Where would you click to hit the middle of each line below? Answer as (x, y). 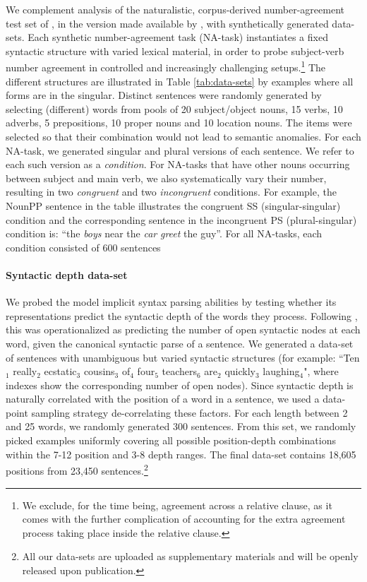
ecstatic (60, 371)
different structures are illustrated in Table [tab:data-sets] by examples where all (180, 81)
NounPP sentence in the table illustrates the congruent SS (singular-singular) (173, 205)
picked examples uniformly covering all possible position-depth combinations (171, 440)
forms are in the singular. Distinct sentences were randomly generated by (164, 95)
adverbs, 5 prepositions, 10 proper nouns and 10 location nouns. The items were (179, 123)
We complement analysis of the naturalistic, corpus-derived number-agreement (175, 9)
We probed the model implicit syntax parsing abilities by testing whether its (171, 302)
